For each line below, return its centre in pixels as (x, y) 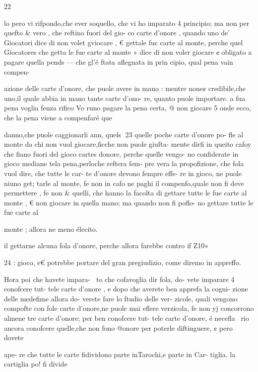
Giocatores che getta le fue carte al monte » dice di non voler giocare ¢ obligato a (128, 52)
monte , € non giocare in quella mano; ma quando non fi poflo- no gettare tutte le (129, 202)
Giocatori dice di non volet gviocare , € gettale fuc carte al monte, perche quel (124, 42)
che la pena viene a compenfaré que (58, 117)
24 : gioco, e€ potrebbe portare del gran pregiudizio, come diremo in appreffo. (123, 262)
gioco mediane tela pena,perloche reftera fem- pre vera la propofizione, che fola (124, 163)
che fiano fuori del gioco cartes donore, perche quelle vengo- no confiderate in (121, 153)
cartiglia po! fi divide (36, 364)
